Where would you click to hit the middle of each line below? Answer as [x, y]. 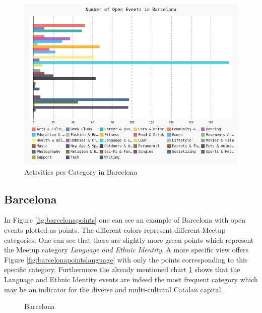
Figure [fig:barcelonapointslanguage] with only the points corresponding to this [126, 259]
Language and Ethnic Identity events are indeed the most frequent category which [131, 279]
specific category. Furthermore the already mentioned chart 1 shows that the [122, 269]
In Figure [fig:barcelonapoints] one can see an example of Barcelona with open [125, 220]
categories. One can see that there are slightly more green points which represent [129, 240]
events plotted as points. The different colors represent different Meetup [115, 229]
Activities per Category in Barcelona [81, 171]
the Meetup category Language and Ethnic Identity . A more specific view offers [126, 250]
